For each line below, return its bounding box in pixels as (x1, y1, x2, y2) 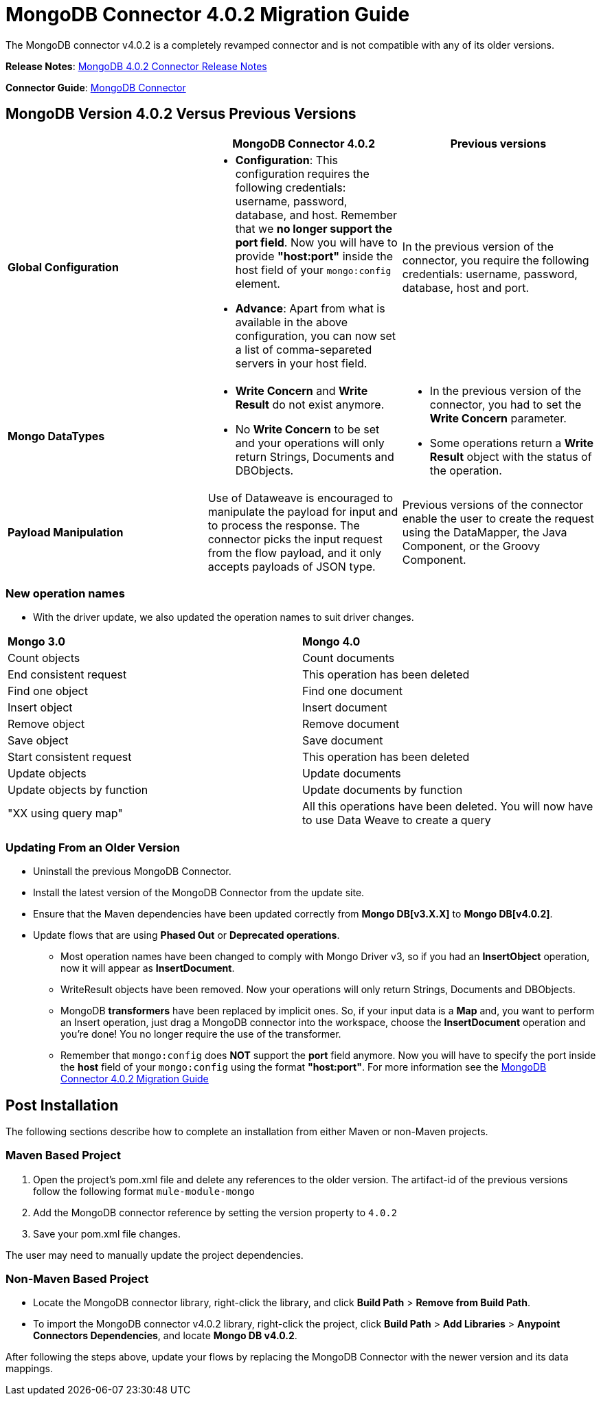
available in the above (235, 315, 348, 329)
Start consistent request (8, 750, 132, 764)
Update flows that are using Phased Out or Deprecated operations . (33, 929, 340, 942)
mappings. (5, 1363, 53, 1375)
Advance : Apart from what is (235, 301, 385, 315)
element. (235, 276, 280, 291)
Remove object (8, 717, 85, 731)
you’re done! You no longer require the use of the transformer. (60, 1028, 341, 1040)
